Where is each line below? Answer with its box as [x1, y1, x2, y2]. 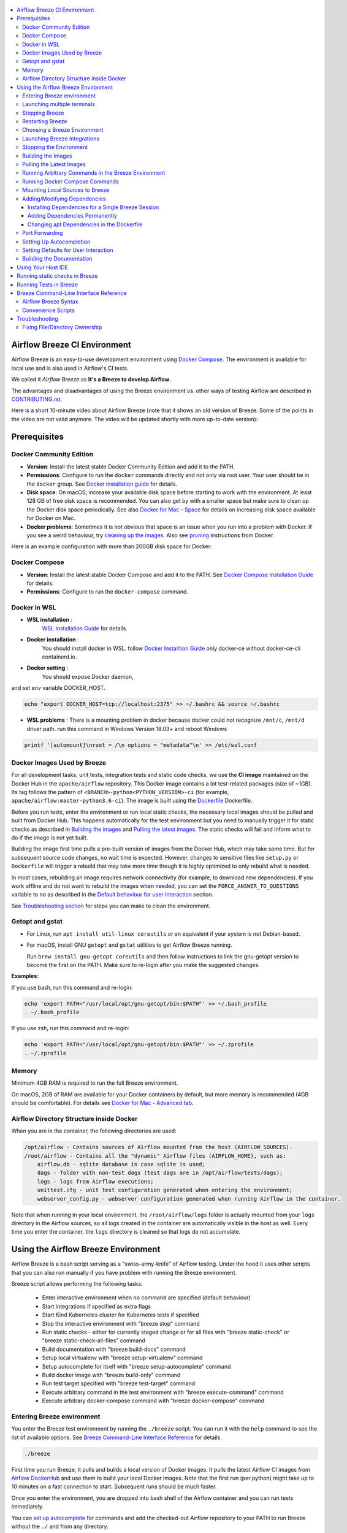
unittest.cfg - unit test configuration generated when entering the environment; [37, 1187, 293, 1194]
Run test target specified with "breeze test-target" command [42, 1380, 196, 1387]
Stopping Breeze [22, 109, 64, 117]
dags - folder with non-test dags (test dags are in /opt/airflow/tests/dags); [37, 1169, 283, 1177]
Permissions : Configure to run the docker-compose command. [26, 588, 188, 595]
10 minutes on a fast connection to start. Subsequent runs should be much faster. [11, 1483, 217, 1490]
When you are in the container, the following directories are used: [11, 1127, 177, 1134]
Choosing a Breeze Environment [22, 126, 104, 134]
